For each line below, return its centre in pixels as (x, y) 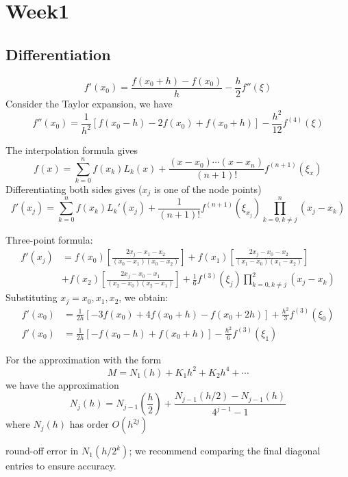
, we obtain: (144, 297)
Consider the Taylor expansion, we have (89, 103)
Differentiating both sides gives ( (74, 189)
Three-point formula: (49, 240)
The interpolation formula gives (72, 150)
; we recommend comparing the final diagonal (225, 451)
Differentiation (58, 54)
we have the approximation (62, 384)
